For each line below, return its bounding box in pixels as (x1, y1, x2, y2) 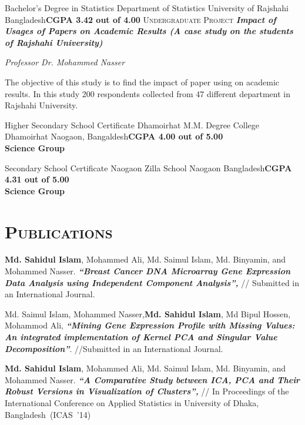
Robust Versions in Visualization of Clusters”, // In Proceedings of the (5, 385, 289, 397)
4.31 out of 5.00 (5, 173, 69, 185)
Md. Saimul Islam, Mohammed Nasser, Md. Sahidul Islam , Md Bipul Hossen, (5, 307, 291, 320)
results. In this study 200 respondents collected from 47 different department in (5, 87, 290, 99)
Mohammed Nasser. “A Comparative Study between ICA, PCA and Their (5, 373, 300, 386)
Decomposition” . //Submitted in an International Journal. (5, 342, 223, 354)
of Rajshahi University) (5, 36, 103, 48)
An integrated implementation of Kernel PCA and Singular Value (5, 331, 277, 343)
